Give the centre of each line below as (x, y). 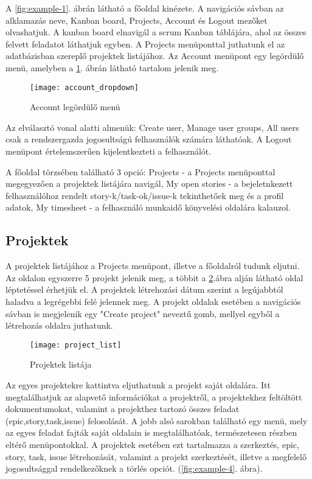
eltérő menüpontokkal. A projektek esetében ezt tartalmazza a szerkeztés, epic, (152, 444)
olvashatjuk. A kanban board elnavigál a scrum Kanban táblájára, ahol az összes (156, 32)
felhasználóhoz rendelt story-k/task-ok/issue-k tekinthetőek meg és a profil (145, 195)
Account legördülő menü (75, 107)
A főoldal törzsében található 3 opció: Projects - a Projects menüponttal (140, 171)
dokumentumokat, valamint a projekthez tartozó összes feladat (123, 409)
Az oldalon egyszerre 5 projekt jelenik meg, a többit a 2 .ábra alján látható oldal (154, 277)
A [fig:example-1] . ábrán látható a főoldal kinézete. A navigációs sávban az (145, 8)
